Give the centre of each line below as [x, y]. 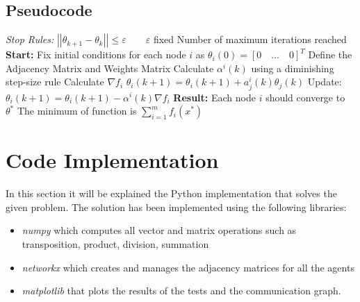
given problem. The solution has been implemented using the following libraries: [176, 207]
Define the [330, 54]
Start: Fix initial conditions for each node [96, 54]
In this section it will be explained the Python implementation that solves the [171, 193]
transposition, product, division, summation [115, 244]
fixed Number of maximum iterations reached [250, 39]
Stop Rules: [30, 39]
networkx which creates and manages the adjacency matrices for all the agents [188, 267]
